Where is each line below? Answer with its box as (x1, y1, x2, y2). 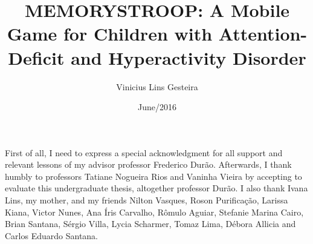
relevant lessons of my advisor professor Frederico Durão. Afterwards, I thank (5, 158, 292, 171)
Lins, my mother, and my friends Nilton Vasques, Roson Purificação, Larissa (5, 194, 288, 206)
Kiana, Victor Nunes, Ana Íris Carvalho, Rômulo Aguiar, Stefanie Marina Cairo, (5, 205, 304, 218)
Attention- (218, 21, 308, 46)
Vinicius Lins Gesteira (116, 80, 198, 93)
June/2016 (138, 101, 176, 113)
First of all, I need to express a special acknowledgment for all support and (5, 146, 283, 159)
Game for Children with (7, 21, 213, 46)
